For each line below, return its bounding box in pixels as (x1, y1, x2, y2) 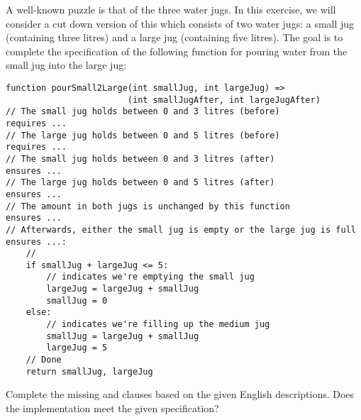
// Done (26, 355, 62, 365)
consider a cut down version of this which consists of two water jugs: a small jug (6, 16, 355, 31)
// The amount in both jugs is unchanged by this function (6, 201, 290, 211)
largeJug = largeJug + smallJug (46, 284, 199, 294)
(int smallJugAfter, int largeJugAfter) (127, 94, 321, 105)
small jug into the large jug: (6, 57, 127, 72)
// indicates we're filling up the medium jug (46, 319, 270, 330)
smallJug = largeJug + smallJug (46, 331, 199, 341)
